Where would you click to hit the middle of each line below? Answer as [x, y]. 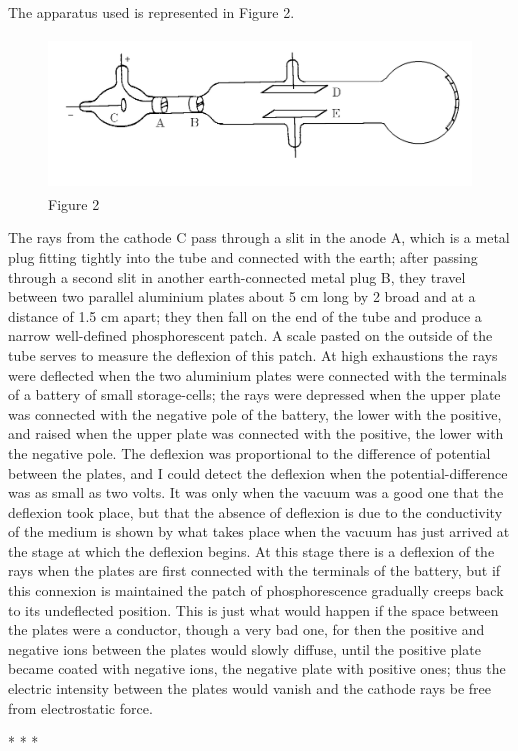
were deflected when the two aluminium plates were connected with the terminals [257, 374]
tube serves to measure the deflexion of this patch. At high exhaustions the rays [253, 354]
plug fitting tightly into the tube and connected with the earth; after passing [243, 256]
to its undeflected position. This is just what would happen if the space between [253, 609]
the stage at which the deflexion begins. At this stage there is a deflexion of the [251, 550]
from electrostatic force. [80, 707]
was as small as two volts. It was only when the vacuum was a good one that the [256, 492]
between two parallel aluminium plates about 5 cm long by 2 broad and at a [242, 296]
